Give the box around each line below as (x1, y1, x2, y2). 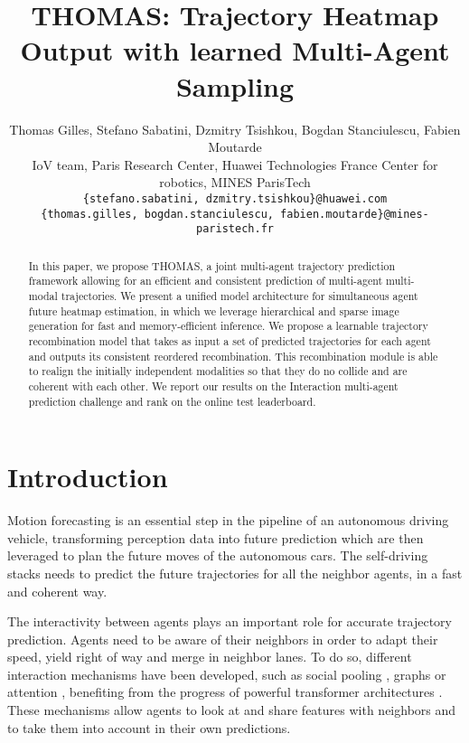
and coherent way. (7, 581, 108, 600)
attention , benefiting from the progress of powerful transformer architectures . (7, 682, 443, 701)
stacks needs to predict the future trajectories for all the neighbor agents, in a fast (7, 563, 463, 582)
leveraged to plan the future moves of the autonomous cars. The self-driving (7, 546, 428, 565)
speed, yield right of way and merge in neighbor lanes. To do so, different (7, 647, 412, 666)
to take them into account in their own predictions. (7, 718, 291, 737)
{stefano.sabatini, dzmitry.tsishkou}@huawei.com (82, 192, 388, 205)
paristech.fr (196, 222, 274, 236)
